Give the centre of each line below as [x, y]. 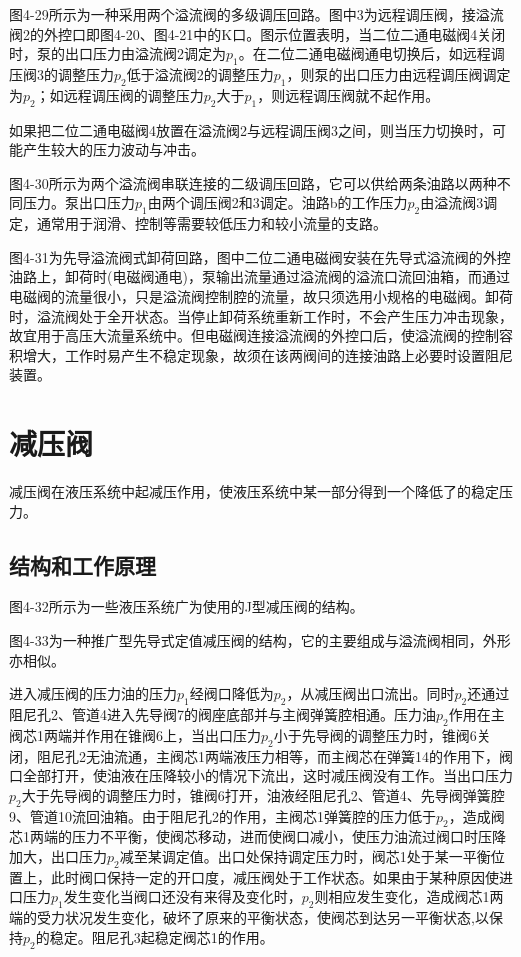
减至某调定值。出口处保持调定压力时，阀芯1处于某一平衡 [305, 855]
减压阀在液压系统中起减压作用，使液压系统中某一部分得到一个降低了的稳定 [254, 491]
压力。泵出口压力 [78, 202]
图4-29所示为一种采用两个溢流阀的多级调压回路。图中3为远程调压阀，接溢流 [256, 14]
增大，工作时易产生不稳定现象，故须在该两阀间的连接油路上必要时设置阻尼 [267, 354]
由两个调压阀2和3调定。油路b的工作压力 [277, 202]
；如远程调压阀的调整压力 [119, 94]
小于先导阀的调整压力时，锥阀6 [375, 734]
